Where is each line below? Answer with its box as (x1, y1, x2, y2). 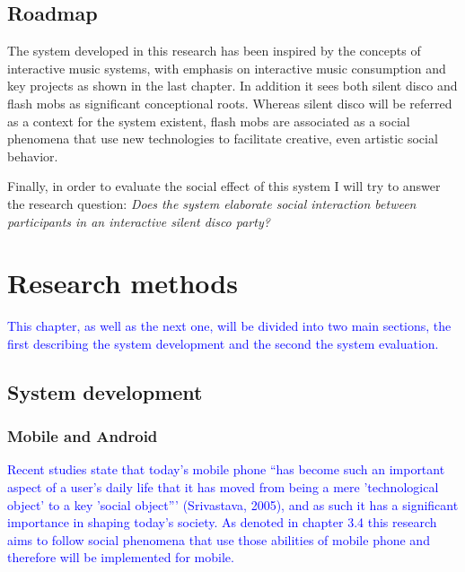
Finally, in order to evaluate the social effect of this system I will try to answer (7, 177, 441, 195)
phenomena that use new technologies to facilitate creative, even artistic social (7, 129, 438, 148)
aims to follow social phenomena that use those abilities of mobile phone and (7, 530, 430, 549)
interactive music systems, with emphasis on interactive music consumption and (7, 58, 446, 77)
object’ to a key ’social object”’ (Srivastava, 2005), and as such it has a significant (7, 495, 459, 514)
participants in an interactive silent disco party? (7, 212, 270, 230)
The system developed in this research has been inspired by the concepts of (7, 41, 421, 60)
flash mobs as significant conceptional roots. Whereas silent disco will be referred (7, 93, 452, 112)
